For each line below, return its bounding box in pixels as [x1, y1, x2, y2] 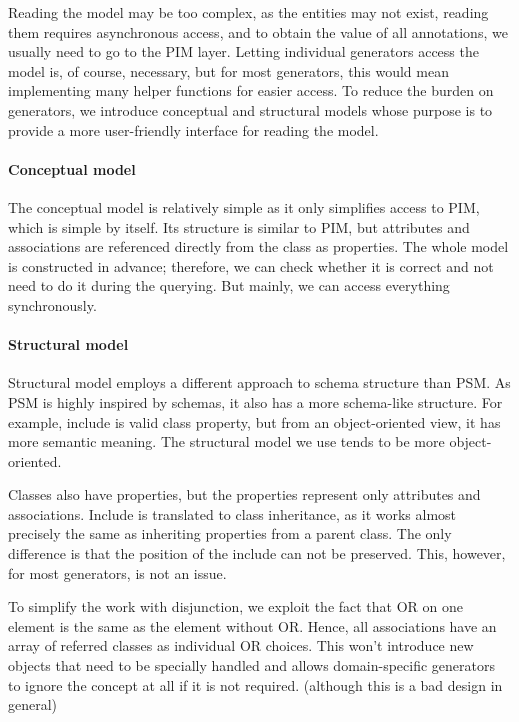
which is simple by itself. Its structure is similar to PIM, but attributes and [8, 216, 470, 237]
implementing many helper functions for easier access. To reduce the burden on [8, 80, 494, 101]
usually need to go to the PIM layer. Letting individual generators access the [8, 41, 479, 62]
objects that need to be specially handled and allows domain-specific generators [8, 655, 495, 676]
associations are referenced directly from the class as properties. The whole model [8, 236, 509, 257]
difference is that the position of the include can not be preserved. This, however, [8, 543, 506, 564]
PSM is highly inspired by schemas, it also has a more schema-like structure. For [8, 391, 503, 412]
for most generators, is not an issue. [8, 562, 227, 583]
